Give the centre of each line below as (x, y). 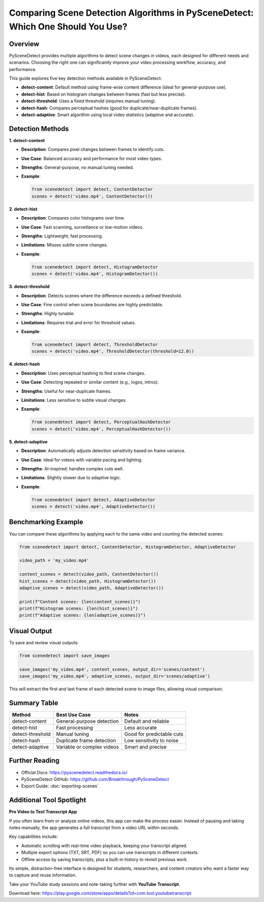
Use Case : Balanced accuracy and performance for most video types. (92, 158)
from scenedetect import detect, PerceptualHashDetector (101, 422)
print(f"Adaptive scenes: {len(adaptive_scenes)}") (83, 615)
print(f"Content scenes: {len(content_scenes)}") (80, 602)
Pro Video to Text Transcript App (43, 812)
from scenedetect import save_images (65, 656)
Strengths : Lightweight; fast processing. (62, 236)
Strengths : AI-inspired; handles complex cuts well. (73, 468)
